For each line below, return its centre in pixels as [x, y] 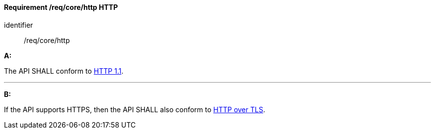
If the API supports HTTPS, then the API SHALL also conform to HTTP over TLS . [135, 109]
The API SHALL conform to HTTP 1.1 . [64, 71]
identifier [19, 25]
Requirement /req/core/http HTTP [61, 7]
